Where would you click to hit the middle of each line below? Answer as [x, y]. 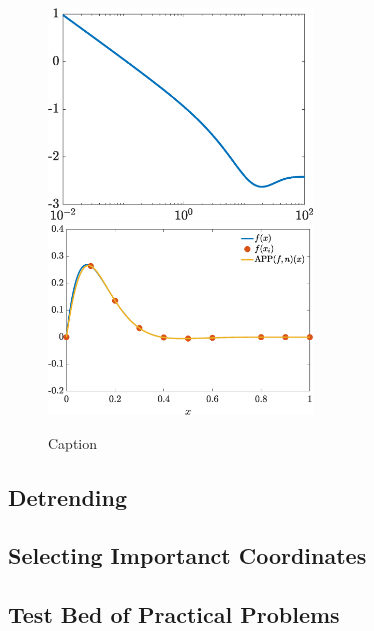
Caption [73, 442]
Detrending [68, 496]
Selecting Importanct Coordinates [187, 555]
